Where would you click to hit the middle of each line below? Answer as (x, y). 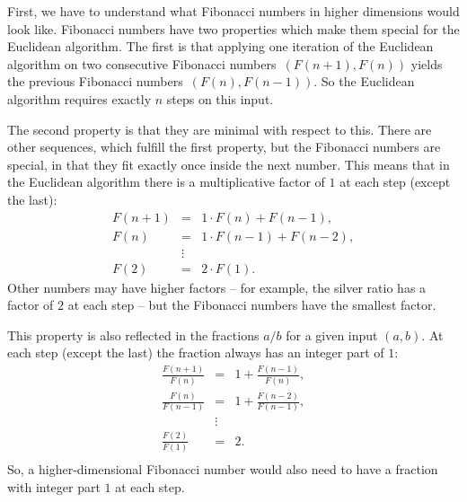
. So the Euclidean (364, 81)
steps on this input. (220, 98)
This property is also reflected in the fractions (133, 335)
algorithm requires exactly (79, 98)
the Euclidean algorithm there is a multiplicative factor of (166, 182)
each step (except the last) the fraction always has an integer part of (196, 352)
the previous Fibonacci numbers (95, 81)
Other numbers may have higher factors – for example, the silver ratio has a (217, 287)
